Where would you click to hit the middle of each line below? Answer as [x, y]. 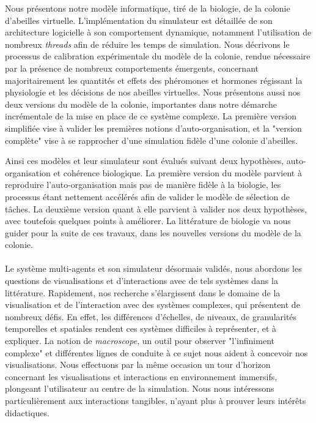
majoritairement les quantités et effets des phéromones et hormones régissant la [154, 80]
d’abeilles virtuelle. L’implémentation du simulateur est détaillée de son [139, 20]
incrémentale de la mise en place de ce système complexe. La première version [151, 116]
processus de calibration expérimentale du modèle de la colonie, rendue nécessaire [158, 56]
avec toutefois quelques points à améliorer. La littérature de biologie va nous [148, 221]
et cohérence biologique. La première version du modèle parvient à [178, 172]
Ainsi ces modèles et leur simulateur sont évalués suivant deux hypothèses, [145, 161]
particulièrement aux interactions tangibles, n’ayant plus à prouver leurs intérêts [156, 400]
